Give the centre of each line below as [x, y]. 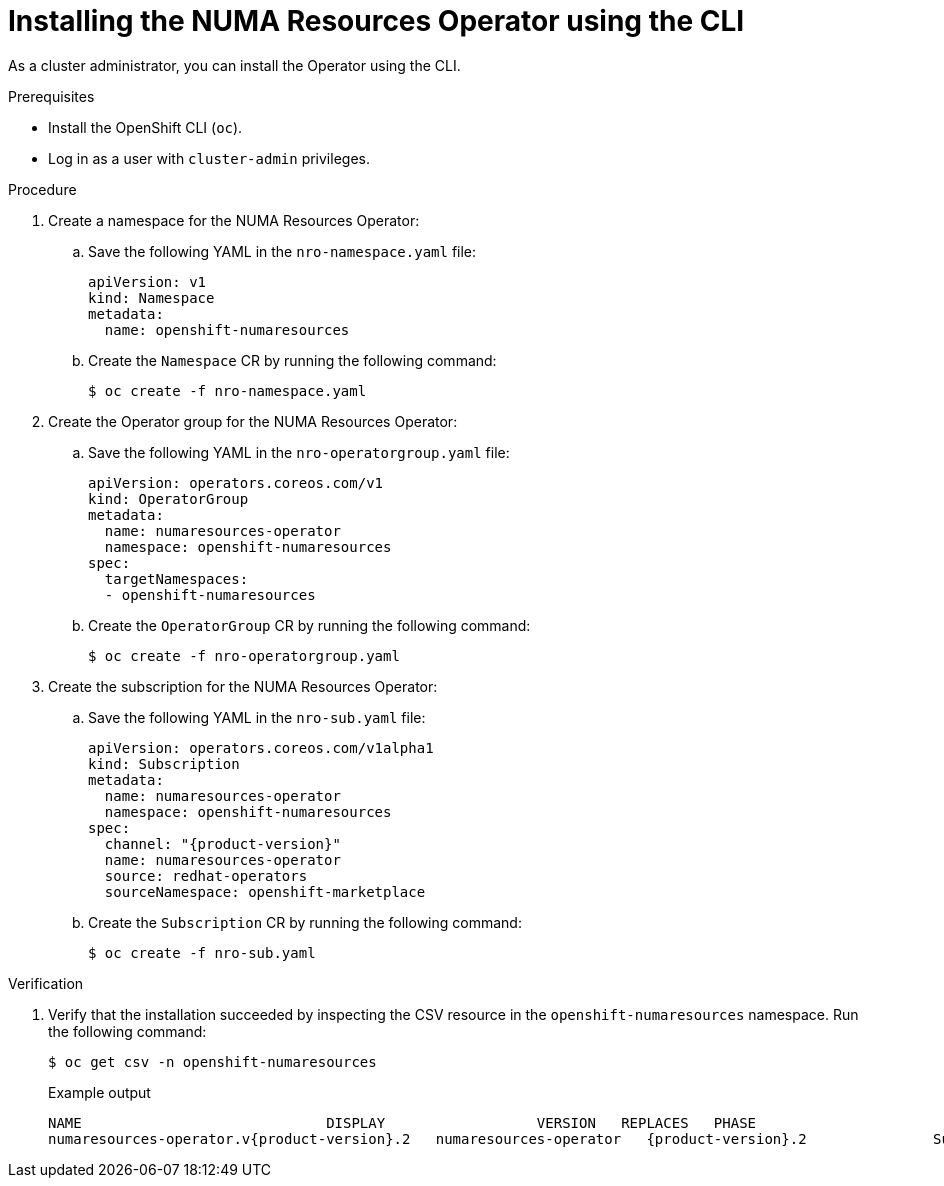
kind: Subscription [164, 763]
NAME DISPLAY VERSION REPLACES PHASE [402, 1122]
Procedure [42, 189]
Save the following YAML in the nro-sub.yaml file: [257, 717]
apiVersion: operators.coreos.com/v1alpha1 [261, 747]
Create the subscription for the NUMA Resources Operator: [243, 686]
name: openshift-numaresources [227, 329]
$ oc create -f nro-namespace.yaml [227, 390]
